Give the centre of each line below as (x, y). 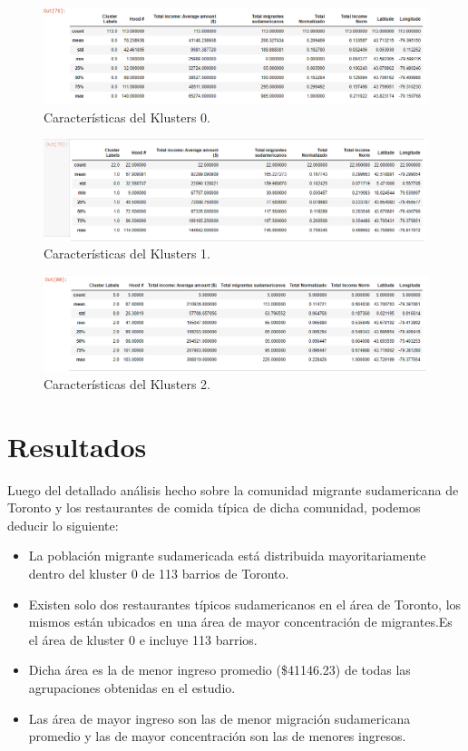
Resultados (77, 446)
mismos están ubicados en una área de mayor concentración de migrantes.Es (240, 622)
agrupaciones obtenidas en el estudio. (132, 688)
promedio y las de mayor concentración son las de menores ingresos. (217, 736)
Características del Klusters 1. (127, 254)
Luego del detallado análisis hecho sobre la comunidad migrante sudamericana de (233, 489)
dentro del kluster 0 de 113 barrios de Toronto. (159, 574)
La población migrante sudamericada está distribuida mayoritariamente (227, 556)
